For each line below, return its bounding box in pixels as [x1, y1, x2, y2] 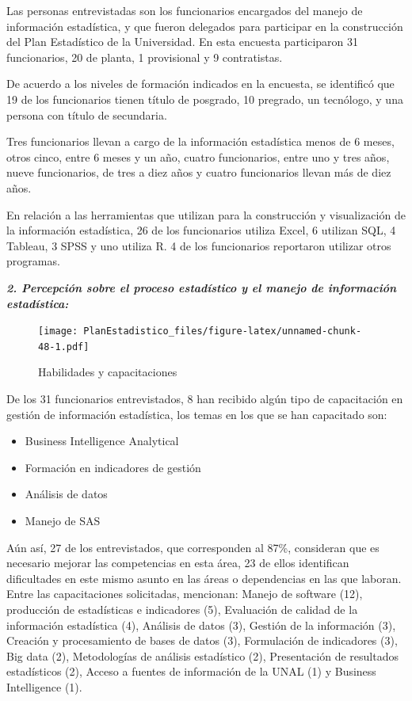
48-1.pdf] [38, 341, 90, 352]
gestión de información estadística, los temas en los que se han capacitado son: [6, 406, 387, 422]
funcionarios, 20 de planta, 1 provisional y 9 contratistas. [6, 48, 283, 65]
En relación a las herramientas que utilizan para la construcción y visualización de [6, 206, 406, 223]
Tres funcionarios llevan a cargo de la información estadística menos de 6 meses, [6, 133, 395, 150]
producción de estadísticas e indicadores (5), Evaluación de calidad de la [6, 600, 358, 617]
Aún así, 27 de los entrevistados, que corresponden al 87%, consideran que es [6, 539, 380, 555]
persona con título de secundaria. [6, 106, 167, 123]
